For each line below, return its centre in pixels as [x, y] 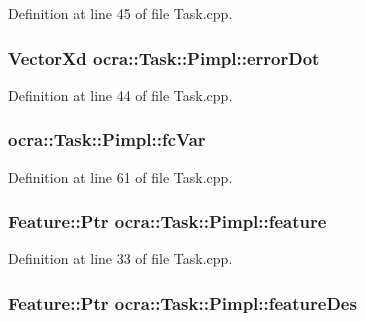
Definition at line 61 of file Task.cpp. [120, 176]
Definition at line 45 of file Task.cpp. [120, 13]
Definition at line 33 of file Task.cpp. [120, 258]
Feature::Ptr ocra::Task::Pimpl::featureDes [182, 302]
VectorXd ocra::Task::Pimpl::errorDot [164, 57]
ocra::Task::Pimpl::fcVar [107, 139]
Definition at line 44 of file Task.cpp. [120, 94]
